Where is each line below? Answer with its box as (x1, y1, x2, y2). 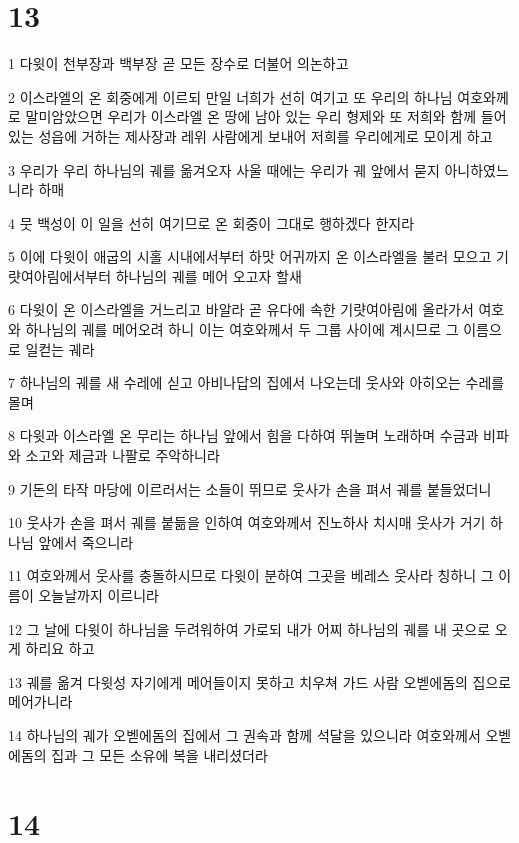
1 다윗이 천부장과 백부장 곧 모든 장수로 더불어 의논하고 (8, 53, 349, 74)
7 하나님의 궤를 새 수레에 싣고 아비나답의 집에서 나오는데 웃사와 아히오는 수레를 (8, 372, 505, 393)
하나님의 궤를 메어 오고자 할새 (115, 265, 302, 286)
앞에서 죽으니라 (38, 531, 134, 552)
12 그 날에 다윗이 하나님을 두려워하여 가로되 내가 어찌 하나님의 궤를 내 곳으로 (8, 618, 491, 639)
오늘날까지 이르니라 (38, 585, 160, 605)
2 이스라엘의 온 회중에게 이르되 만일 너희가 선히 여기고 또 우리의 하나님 (8, 86, 453, 107)
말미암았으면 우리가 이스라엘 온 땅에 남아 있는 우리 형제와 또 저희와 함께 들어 (25, 106, 507, 127)
